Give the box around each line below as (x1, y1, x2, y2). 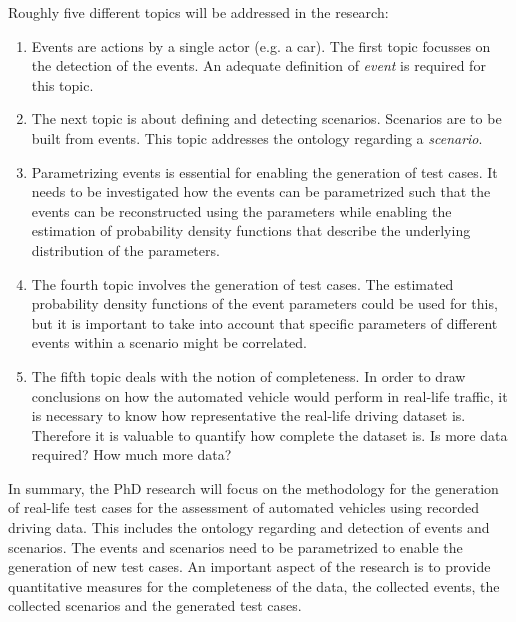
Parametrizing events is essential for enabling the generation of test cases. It (31, 161, 498, 182)
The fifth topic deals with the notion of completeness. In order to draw (31, 365, 466, 386)
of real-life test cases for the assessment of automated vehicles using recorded (8, 497, 479, 518)
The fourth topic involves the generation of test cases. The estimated (31, 273, 454, 294)
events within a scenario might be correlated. (31, 332, 307, 353)
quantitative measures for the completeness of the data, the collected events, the (8, 575, 500, 596)
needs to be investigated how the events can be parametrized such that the (31, 181, 491, 202)
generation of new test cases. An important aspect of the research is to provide (8, 556, 491, 577)
